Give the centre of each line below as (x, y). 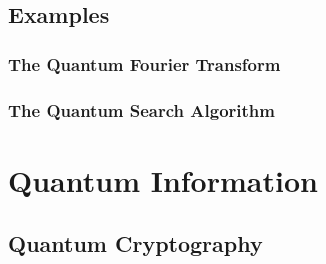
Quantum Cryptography (135, 243)
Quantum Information (163, 179)
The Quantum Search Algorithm (141, 109)
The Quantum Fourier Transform (144, 63)
